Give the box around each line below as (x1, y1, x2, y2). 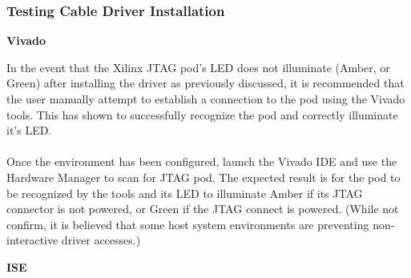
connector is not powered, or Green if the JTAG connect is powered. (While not (6, 200, 399, 217)
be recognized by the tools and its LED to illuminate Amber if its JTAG (6, 184, 363, 201)
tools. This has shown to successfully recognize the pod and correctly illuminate (6, 106, 398, 123)
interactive (6, 232, 58, 248)
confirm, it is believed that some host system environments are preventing (6, 216, 369, 232)
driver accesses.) (61, 232, 141, 248)
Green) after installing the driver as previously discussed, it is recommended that (6, 75, 405, 91)
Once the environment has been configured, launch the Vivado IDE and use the (6, 153, 397, 170)
